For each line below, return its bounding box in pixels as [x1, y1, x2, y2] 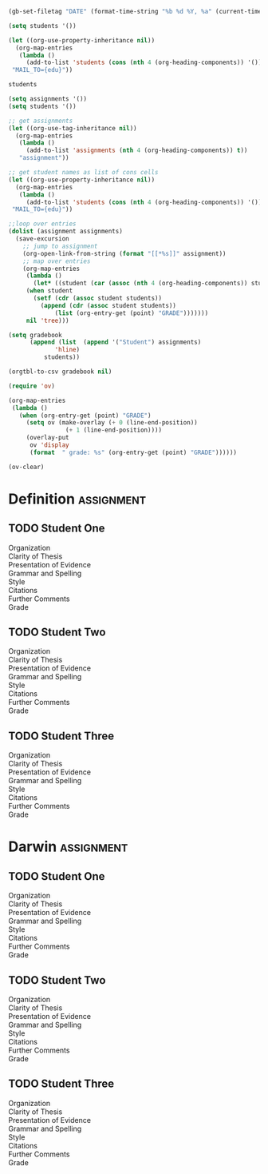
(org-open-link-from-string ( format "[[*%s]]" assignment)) [22, 249, 227, 257]
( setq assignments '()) [8, 95, 88, 103]
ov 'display [29, 441, 69, 449]
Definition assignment [8, 490, 147, 507]
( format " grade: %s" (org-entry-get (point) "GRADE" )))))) [29, 448, 238, 456]
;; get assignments [8, 117, 73, 125]
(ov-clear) [8, 463, 45, 471]
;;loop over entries [8, 220, 77, 228]
